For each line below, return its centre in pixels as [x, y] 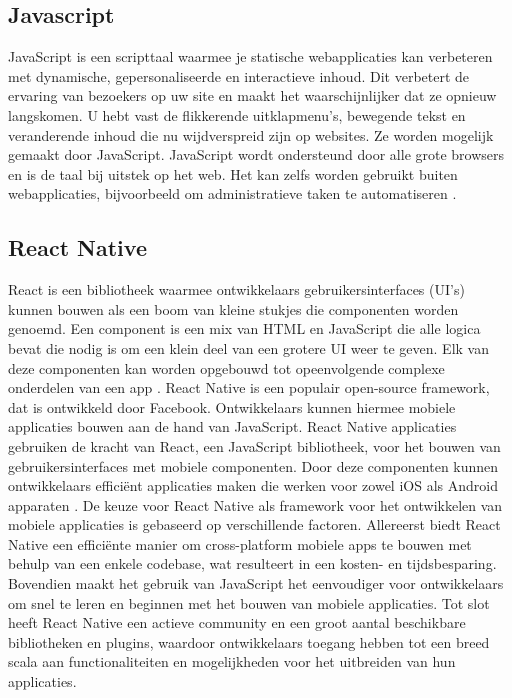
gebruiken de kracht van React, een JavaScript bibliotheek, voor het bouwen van [254, 445]
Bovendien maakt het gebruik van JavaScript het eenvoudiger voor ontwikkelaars [256, 583]
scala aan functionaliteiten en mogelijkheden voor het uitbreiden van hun [232, 661]
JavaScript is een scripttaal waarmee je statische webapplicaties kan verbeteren [250, 56]
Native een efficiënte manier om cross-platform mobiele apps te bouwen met [240, 543]
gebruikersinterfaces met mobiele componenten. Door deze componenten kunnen [253, 465]
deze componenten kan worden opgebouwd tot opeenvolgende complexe [226, 367]
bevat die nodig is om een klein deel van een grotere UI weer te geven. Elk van [248, 347]
